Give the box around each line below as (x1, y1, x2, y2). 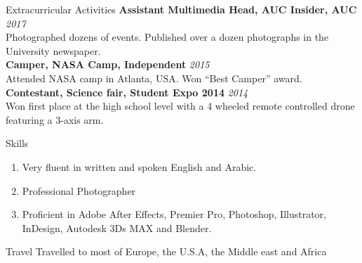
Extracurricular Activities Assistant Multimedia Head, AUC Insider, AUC (6, 2, 357, 16)
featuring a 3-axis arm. (6, 112, 104, 127)
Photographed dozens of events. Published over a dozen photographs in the (6, 30, 329, 44)
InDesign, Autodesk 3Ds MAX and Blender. (22, 220, 212, 235)
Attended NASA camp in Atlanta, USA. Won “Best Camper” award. (6, 70, 302, 85)
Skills (6, 136, 29, 150)
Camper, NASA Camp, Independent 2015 (6, 57, 210, 72)
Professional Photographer (22, 183, 136, 198)
